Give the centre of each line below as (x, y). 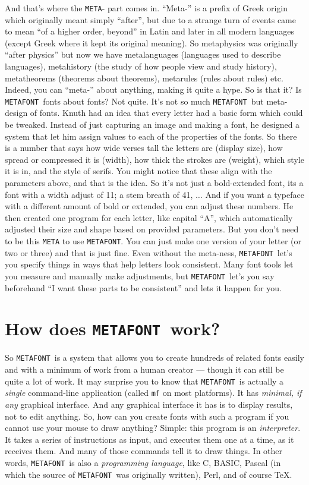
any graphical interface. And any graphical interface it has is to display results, (149, 404)
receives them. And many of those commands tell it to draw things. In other (144, 451)
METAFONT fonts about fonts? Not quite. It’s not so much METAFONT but (134, 101)
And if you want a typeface (255, 194)
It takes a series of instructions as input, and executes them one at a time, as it (149, 439)
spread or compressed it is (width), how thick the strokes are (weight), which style (154, 159)
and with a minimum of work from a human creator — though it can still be (144, 369)
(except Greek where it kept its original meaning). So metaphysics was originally (152, 42)
